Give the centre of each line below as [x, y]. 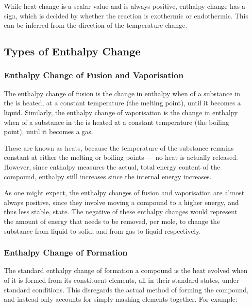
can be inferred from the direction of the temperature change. [96, 25]
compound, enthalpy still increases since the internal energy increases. [108, 176]
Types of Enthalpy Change [72, 51]
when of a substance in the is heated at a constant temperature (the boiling [117, 122]
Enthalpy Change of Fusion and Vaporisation [94, 75]
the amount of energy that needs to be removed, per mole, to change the [112, 221]
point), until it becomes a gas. [49, 131]
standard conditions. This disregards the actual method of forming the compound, [126, 289]
